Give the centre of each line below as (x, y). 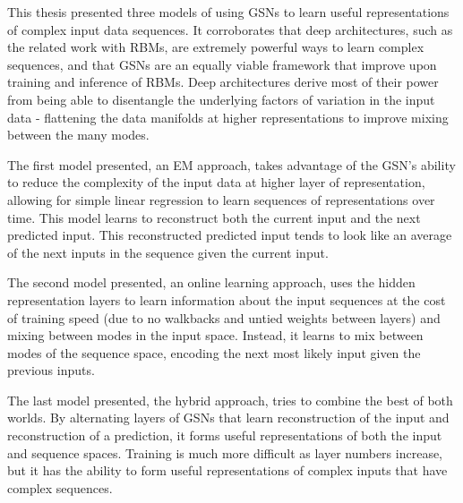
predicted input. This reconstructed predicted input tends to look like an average (230, 235)
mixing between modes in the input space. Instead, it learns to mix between (215, 335)
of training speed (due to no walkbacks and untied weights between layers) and (224, 317)
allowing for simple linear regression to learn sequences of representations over (221, 199)
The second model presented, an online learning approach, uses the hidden (211, 282)
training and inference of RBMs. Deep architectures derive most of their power (223, 82)
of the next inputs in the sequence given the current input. (168, 252)
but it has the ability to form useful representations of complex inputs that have (227, 470)
